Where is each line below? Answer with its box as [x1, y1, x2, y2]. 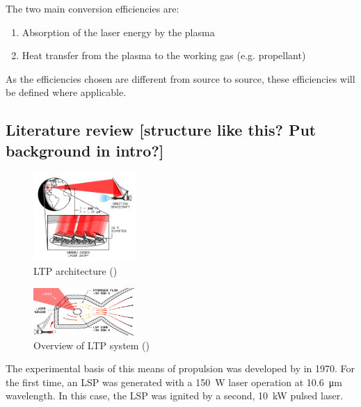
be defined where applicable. [6, 85, 127, 99]
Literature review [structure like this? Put [6, 119, 316, 141]
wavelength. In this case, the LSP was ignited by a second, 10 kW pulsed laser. [6, 388, 344, 403]
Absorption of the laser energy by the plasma [22, 24, 215, 39]
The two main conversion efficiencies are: [6, 1, 179, 15]
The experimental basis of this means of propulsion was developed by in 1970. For [6, 361, 355, 376]
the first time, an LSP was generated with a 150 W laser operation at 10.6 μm [6, 374, 342, 389]
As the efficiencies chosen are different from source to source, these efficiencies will [6, 71, 355, 86]
